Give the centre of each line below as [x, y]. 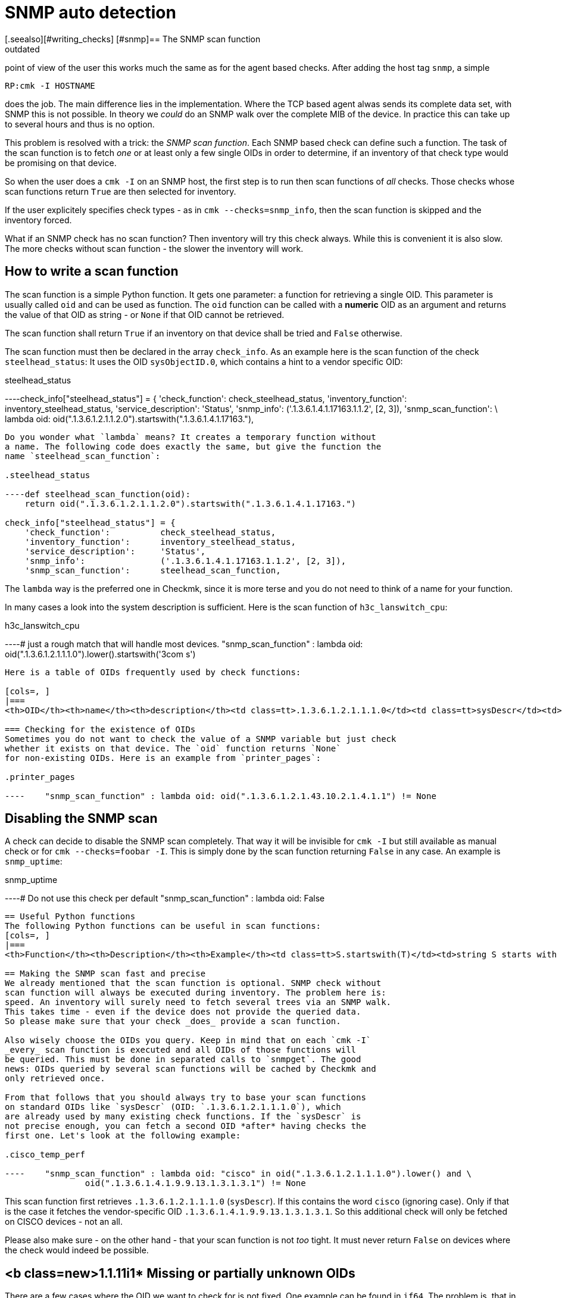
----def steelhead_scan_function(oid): [98, 494]
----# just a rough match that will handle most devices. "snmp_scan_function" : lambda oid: [184, 644]
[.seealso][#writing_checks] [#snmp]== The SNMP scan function [133, 39]
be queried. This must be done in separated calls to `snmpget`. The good [183, 1060]
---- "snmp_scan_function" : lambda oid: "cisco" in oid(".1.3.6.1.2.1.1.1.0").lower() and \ [238, 1174]
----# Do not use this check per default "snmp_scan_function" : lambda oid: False [165, 898]
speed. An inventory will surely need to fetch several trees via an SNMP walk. [198, 1002]
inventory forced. [38, 220]
